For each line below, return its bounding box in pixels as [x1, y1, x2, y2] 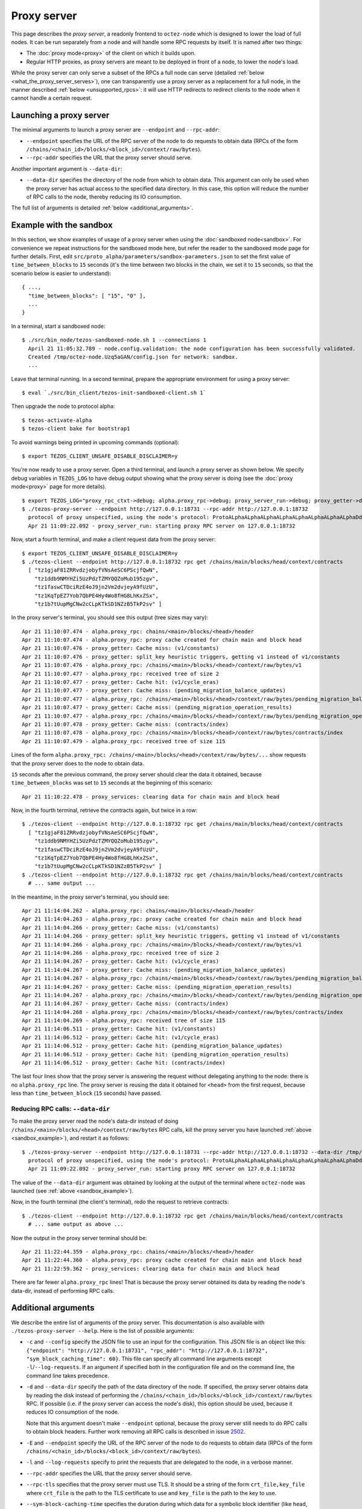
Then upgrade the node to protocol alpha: [11, 403, 115, 410]
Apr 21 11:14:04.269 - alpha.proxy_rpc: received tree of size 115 [22, 1017, 226, 1024]
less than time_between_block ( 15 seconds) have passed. [11, 1089, 162, 1097]
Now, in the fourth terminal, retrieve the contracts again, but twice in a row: [11, 806, 197, 814]
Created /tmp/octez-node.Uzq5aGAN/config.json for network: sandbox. [28, 353, 238, 360]
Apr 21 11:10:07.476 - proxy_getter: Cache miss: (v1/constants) [22, 645, 220, 652]
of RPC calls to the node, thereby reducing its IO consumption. [26, 193, 182, 200]
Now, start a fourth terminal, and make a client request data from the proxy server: [11, 536, 216, 543]
